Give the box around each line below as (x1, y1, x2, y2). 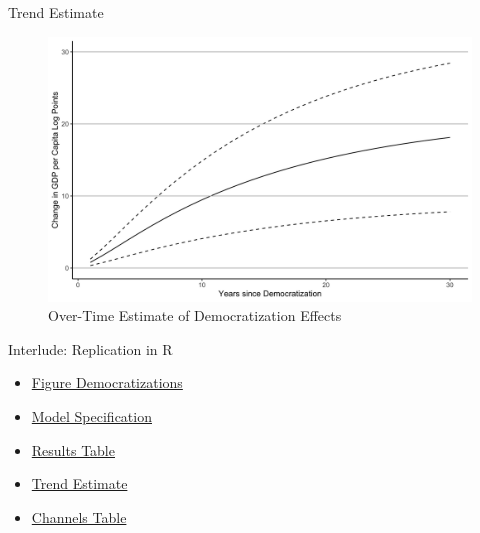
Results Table (31, 439, 115, 460)
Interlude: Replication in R (8, 338, 173, 359)
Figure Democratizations (31, 372, 183, 393)
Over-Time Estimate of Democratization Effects (48, 305, 342, 326)
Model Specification (31, 405, 152, 426)
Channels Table (31, 506, 127, 527)
